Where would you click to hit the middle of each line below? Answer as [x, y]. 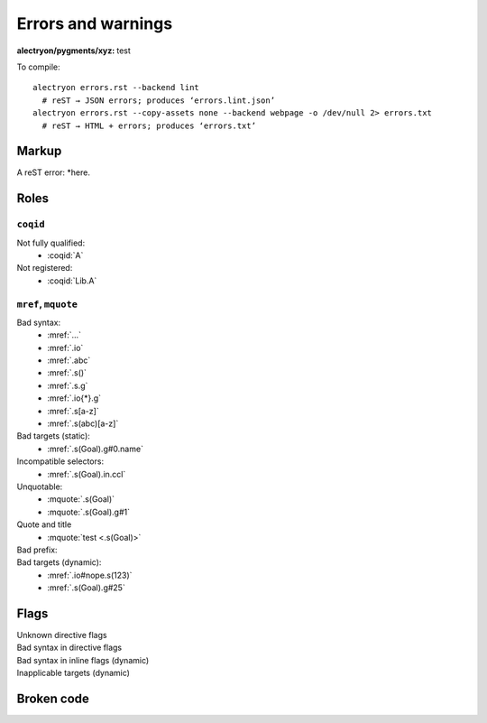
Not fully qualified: [51, 243]
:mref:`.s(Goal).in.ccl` [87, 474]
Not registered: [45, 268]
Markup [39, 151]
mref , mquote [47, 304]
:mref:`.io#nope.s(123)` [90, 575]
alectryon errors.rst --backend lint [116, 88]
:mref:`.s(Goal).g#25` [86, 588]
